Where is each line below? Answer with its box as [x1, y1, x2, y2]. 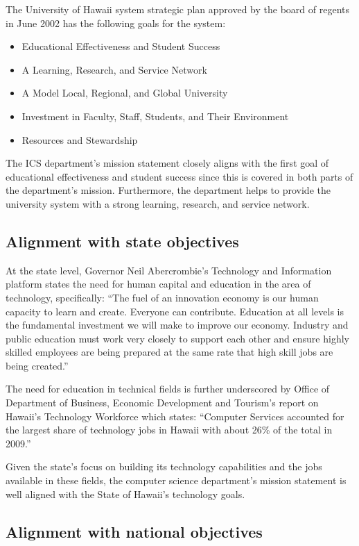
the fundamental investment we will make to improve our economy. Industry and [6, 317, 349, 332]
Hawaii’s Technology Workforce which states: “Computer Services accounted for [6, 408, 344, 423]
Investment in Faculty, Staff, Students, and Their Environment [21, 108, 289, 123]
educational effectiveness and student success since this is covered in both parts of [6, 169, 353, 183]
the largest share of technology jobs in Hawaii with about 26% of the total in [6, 422, 333, 437]
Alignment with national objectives [6, 520, 263, 542]
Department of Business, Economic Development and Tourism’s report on [6, 395, 319, 410]
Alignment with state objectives [6, 230, 239, 251]
